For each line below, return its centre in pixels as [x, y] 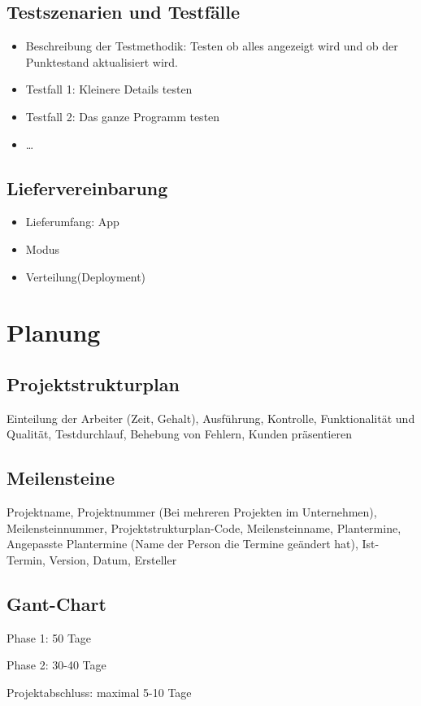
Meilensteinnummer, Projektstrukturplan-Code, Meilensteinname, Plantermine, [204, 527]
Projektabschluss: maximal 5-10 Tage [99, 692]
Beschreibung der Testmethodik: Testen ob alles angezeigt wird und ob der [212, 46]
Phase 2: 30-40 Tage [56, 665]
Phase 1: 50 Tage [49, 637]
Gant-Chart [56, 603]
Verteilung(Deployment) [86, 276]
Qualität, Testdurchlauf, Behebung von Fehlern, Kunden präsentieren [180, 434]
